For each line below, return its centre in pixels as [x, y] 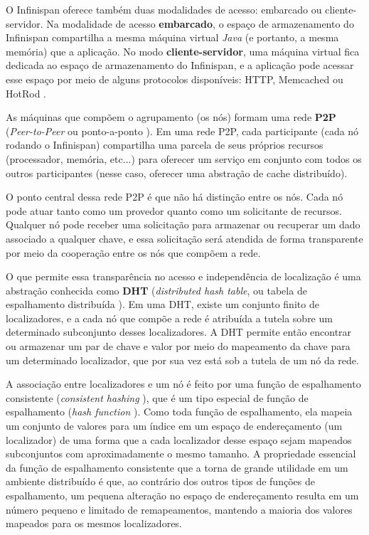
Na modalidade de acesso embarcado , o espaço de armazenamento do [200, 23]
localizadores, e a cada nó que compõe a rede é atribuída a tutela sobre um [169, 318]
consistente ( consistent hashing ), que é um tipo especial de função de [157, 397]
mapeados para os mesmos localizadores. [94, 523]
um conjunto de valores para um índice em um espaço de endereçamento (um [174, 426]
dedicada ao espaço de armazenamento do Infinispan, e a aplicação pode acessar [180, 65]
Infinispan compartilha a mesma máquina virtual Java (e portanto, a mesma [172, 37]
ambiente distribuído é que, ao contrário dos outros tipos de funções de [160, 481]
